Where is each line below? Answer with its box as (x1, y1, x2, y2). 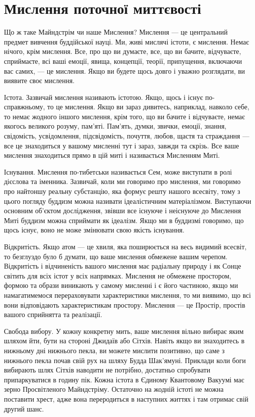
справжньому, (4, 101, 45, 112)
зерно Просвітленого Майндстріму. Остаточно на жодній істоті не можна (4, 384, 224, 394)
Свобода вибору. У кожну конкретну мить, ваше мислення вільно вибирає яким (4, 325, 244, 336)
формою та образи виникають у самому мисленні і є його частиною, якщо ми (4, 280, 238, 290)
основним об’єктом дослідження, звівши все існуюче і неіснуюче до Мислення (4, 205, 241, 216)
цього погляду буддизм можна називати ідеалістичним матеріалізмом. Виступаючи (4, 195, 252, 206)
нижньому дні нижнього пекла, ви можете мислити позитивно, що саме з (4, 345, 225, 355)
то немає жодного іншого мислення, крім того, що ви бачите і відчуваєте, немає (4, 111, 245, 121)
